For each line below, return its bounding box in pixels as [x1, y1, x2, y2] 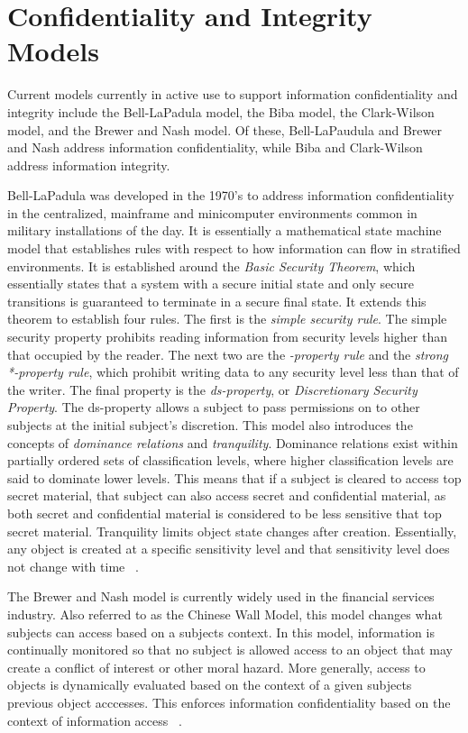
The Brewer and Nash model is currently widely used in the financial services [7, 587, 435, 606]
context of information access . [7, 710, 182, 729]
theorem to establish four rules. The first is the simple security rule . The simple [7, 309, 447, 328]
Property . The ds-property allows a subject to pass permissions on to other [7, 398, 420, 417]
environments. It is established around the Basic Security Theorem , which [7, 256, 416, 275]
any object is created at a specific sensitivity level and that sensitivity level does [7, 539, 450, 558]
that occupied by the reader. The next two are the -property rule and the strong [7, 344, 449, 363]
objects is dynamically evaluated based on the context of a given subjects [7, 675, 412, 694]
